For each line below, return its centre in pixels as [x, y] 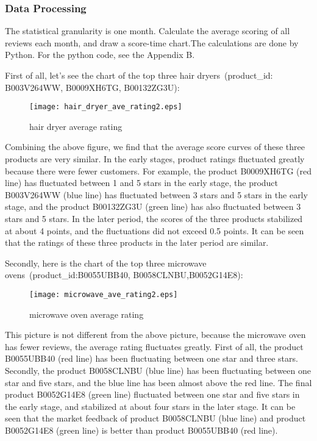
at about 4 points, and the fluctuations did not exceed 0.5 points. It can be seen [155, 230]
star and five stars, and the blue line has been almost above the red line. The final [158, 382]
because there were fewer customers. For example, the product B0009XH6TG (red [158, 170]
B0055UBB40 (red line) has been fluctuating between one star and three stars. [151, 358]
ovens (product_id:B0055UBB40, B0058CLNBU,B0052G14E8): [124, 275]
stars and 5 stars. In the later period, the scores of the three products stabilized [154, 218]
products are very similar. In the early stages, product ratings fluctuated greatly [155, 159]
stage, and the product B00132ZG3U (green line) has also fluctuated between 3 [153, 206]
